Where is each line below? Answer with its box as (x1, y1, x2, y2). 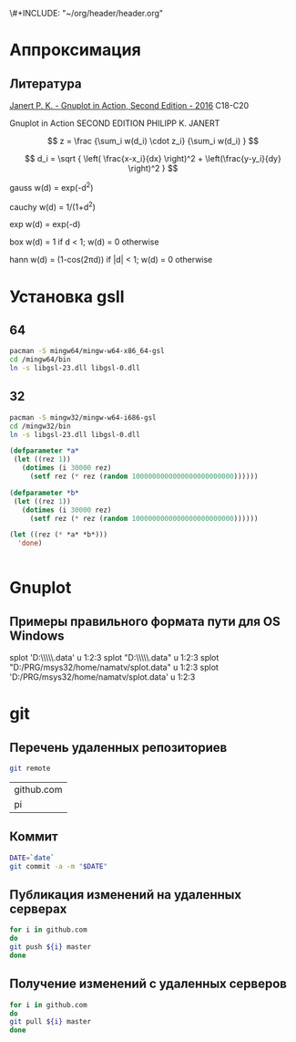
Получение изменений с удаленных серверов (9, 976, 287, 992)
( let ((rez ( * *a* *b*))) (9, 530, 107, 539)
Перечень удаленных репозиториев (9, 739, 228, 755)
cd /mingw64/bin (9, 355, 71, 364)
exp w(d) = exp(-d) (9, 219, 81, 230)
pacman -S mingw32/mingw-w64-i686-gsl (9, 412, 157, 422)
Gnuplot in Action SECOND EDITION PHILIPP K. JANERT (9, 118, 220, 129)
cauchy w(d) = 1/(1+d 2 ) (9, 200, 96, 213)
